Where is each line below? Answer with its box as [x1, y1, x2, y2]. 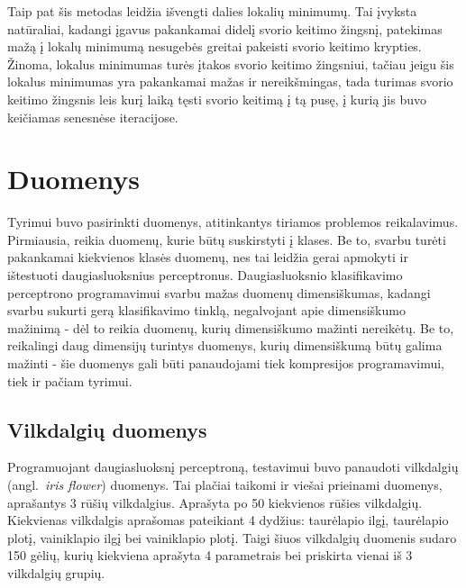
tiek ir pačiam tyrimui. [7, 371, 132, 390]
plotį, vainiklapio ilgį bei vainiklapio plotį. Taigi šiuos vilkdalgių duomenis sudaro [7, 528, 457, 547]
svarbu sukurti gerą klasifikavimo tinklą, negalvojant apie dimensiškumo [7, 301, 406, 320]
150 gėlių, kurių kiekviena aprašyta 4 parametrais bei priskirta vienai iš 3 [7, 546, 413, 565]
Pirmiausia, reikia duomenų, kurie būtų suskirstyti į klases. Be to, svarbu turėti [7, 230, 446, 249]
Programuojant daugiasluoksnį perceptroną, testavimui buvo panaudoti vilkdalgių [7, 457, 459, 476]
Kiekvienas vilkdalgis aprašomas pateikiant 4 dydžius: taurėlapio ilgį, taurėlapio [7, 511, 449, 529]
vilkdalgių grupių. [7, 563, 105, 582]
